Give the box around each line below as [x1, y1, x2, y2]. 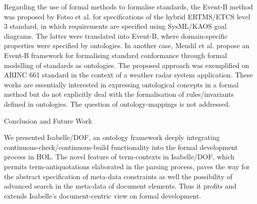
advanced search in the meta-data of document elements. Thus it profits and [4, 181, 237, 191]
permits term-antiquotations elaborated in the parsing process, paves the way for [4, 161, 250, 171]
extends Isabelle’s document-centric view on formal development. [4, 190, 201, 201]
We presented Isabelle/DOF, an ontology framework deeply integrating [4, 132, 220, 142]
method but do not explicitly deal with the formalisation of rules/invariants [4, 89, 234, 99]
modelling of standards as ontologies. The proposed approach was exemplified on [4, 60, 250, 70]
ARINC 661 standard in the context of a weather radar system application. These [4, 69, 253, 80]
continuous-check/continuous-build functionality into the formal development [4, 141, 238, 152]
